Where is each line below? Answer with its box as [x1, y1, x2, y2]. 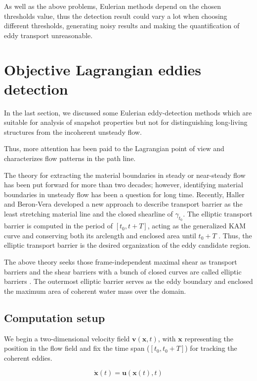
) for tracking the [185, 343, 237, 353]
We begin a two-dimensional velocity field [4, 333, 130, 343]
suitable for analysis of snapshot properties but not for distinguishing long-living [4, 117, 248, 127]
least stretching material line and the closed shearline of [4, 209, 173, 219]
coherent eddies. [4, 352, 52, 363]
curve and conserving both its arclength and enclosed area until [4, 230, 196, 240]
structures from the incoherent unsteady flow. [4, 126, 142, 137]
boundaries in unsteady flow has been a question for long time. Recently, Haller [4, 189, 245, 199]
